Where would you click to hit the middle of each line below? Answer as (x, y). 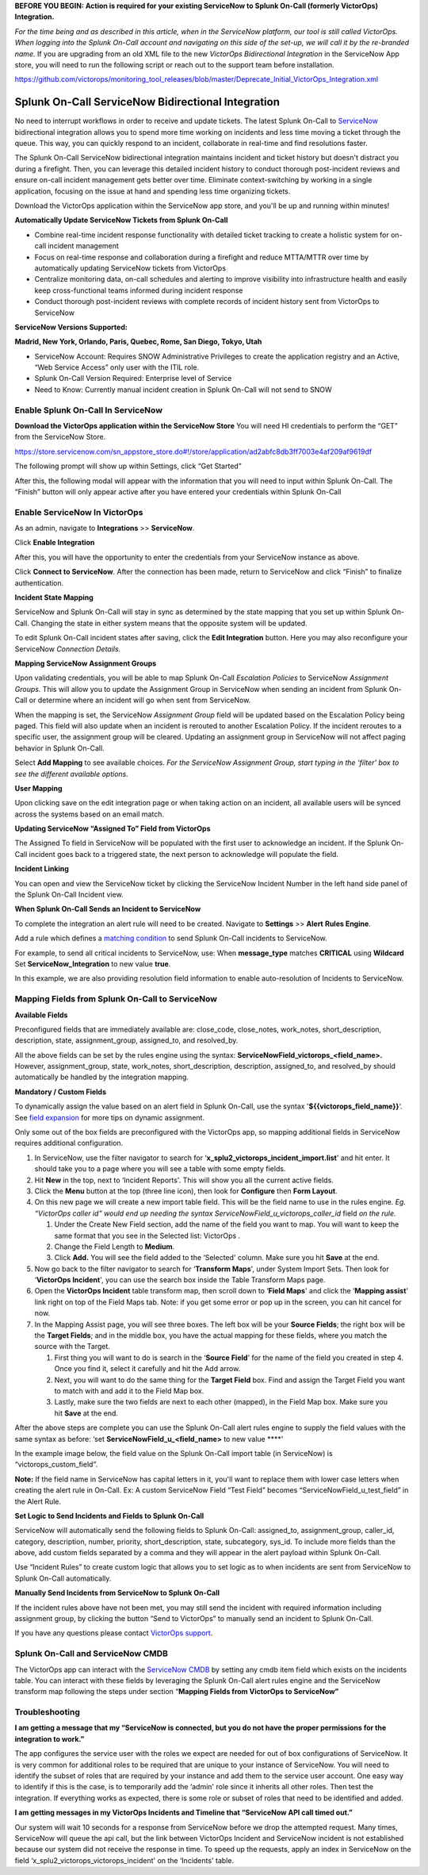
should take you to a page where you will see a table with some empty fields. (160, 1169)
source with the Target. (73, 1347)
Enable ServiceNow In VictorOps (79, 512)
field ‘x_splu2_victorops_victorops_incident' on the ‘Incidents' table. (124, 1860)
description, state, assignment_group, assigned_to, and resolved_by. (126, 1040)
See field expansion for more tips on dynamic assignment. (110, 1117)
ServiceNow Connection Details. (68, 649)
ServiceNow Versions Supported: (71, 327)
